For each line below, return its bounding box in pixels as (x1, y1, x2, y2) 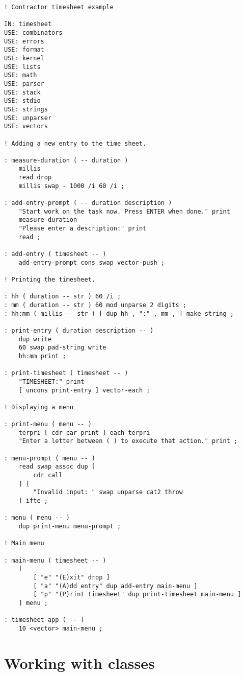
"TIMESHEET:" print (18, 378, 85, 385)
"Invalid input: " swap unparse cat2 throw (33, 488, 183, 496)
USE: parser (4, 80, 44, 87)
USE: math (4, 72, 37, 79)
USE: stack (4, 88, 41, 96)
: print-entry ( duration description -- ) (4, 327, 154, 334)
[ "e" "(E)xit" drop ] (33, 573, 110, 581)
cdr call (33, 472, 63, 479)
